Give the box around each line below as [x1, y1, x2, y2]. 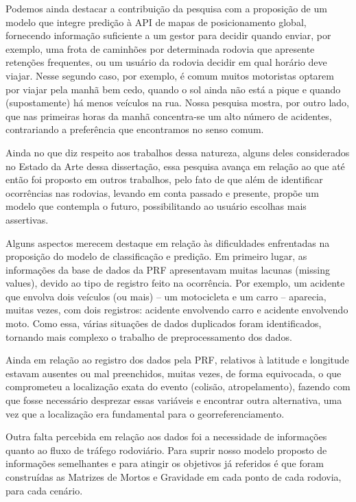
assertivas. [5, 212, 49, 226]
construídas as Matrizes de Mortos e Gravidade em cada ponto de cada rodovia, [5, 470, 342, 483]
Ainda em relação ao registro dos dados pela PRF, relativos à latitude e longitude [5, 352, 349, 367]
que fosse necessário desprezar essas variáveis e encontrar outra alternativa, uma [5, 393, 342, 407]
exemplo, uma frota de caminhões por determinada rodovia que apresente [5, 41, 315, 56]
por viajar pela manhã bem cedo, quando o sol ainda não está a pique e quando [5, 82, 341, 96]
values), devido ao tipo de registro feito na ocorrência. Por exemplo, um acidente [5, 276, 345, 290]
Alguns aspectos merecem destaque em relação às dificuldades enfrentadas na [5, 235, 330, 250]
